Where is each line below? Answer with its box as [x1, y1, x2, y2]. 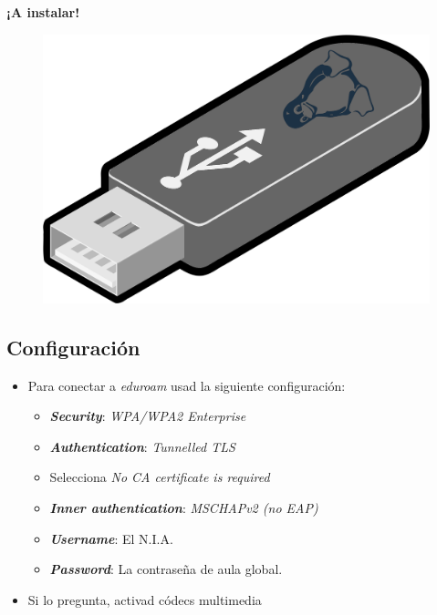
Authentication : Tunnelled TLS [49, 436, 235, 456]
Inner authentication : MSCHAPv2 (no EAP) [49, 497, 318, 517]
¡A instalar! [6, 3, 80, 21]
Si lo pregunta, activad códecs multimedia [27, 589, 262, 609]
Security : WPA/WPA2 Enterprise [49, 406, 246, 425]
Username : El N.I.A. [49, 528, 173, 548]
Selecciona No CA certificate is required [49, 467, 270, 487]
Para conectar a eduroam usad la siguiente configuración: [27, 375, 346, 395]
